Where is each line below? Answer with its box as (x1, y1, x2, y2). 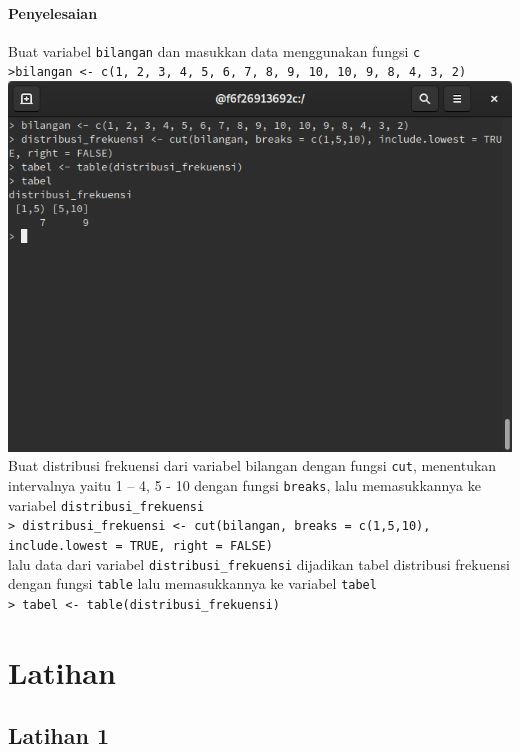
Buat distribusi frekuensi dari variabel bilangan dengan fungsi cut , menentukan (8, 455, 497, 476)
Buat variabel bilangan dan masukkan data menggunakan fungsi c (8, 40, 421, 61)
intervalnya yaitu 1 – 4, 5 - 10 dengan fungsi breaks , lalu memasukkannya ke (8, 475, 481, 496)
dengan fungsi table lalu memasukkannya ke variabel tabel (8, 573, 377, 594)
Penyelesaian (8, 2, 98, 23)
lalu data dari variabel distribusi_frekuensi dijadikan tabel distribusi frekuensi (8, 553, 510, 574)
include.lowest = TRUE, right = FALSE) (8, 539, 273, 553)
